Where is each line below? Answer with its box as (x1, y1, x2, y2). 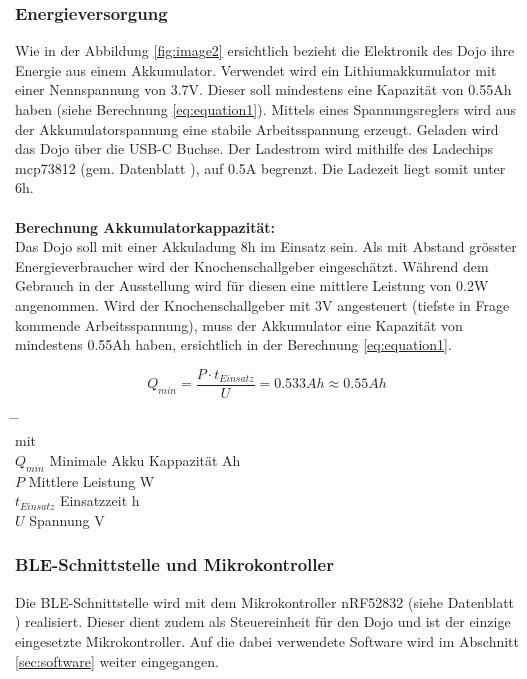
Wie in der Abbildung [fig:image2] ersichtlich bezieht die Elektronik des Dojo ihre (15, 40, 515, 61)
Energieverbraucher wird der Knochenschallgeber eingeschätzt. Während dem (15, 255, 489, 276)
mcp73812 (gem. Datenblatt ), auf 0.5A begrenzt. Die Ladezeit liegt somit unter (15, 157, 506, 178)
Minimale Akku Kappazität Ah (49, 449, 241, 470)
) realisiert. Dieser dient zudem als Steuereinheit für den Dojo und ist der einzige (15, 611, 511, 632)
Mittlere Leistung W (28, 470, 155, 491)
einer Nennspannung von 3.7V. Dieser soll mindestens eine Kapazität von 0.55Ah (15, 79, 512, 100)
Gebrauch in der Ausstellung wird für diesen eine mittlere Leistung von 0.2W (15, 275, 489, 296)
